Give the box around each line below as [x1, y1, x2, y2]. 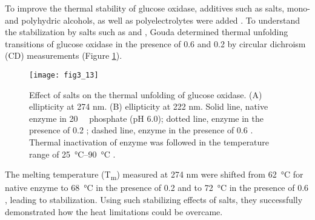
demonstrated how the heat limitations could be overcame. [5, 205, 223, 218]
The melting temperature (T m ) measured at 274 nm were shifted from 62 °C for [5, 168, 303, 182]
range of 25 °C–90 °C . [29, 147, 116, 160]
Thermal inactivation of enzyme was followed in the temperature [29, 136, 270, 148]
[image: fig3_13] [29, 70, 99, 79]
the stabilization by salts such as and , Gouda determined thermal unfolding [5, 25, 288, 38]
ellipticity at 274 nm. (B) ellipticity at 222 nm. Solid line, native [29, 100, 268, 113]
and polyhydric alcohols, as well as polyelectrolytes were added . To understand [5, 13, 300, 26]
